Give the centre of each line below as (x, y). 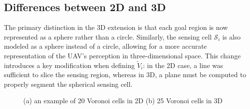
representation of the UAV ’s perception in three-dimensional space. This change (122, 55)
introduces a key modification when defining (70, 65)
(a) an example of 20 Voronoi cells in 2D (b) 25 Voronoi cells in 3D (123, 100)
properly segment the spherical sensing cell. (68, 84)
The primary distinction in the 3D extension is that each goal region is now (116, 27)
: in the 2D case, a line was (183, 65)
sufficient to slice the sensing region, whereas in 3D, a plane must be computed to (125, 75)
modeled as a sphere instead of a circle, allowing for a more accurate (105, 46)
